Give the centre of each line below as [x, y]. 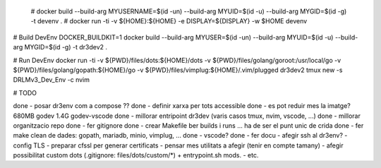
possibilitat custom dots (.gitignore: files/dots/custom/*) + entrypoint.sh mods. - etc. [136, 155]
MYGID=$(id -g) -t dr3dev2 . [66, 47]
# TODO [25, 92]
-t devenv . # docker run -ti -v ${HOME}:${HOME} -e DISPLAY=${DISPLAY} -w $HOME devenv [169, 21]
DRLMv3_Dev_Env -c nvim [51, 80]
